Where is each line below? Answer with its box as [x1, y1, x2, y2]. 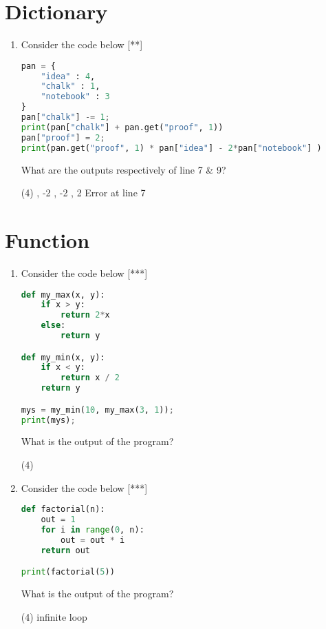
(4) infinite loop [21, 609, 87, 623]
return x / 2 [61, 373, 120, 383]
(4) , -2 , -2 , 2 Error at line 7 [21, 185, 146, 200]
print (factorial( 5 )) [21, 567, 115, 577]
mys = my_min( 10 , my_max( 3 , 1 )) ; [21, 404, 174, 415]
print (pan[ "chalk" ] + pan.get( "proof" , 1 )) [21, 122, 224, 132]
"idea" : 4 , [41, 71, 96, 81]
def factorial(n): [21, 504, 105, 515]
